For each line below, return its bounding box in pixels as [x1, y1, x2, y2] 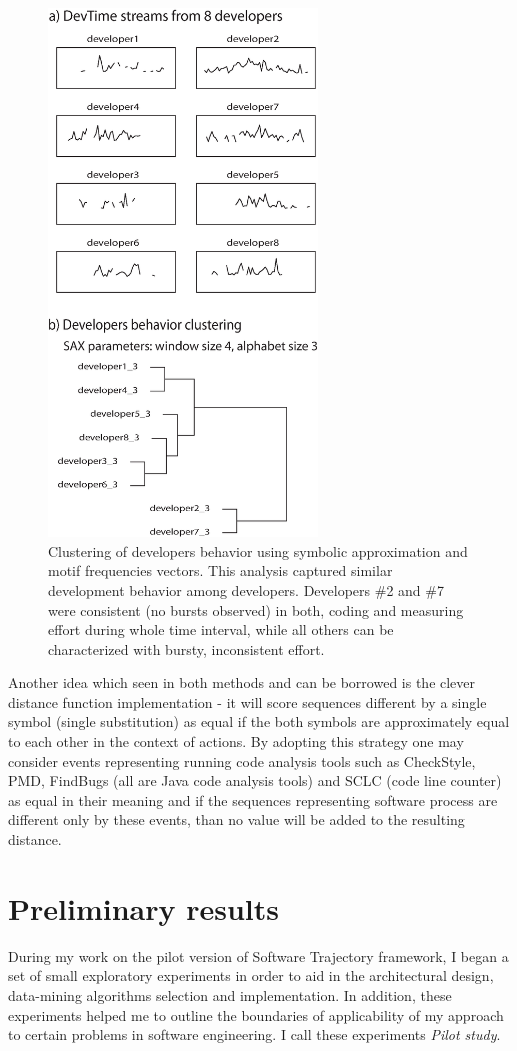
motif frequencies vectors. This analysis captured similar [48, 560, 393, 581]
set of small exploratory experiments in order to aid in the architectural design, [8, 965, 494, 986]
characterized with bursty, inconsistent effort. [48, 638, 325, 659]
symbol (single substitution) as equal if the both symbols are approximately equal [8, 711, 510, 732]
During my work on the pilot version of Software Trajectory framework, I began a [8, 945, 509, 966]
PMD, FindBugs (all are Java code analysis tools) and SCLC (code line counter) [8, 770, 502, 791]
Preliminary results [8, 887, 279, 928]
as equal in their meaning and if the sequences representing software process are [8, 789, 498, 810]
